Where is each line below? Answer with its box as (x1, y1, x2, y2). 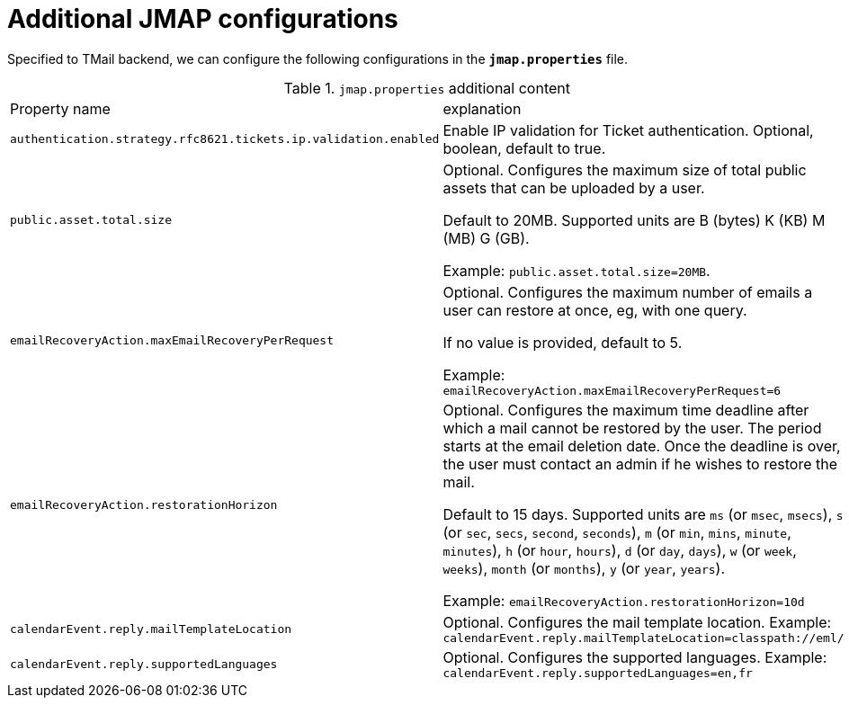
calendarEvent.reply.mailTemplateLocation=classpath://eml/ (442, 630, 845, 645)
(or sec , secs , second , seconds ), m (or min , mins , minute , (442, 522, 791, 541)
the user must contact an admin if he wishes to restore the (442, 454, 838, 473)
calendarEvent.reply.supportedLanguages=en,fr (442, 665, 753, 680)
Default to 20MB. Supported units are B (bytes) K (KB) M (442, 210, 826, 229)
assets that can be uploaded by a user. (442, 178, 705, 197)
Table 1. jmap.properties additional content (283, 78, 570, 97)
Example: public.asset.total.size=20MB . (442, 261, 710, 280)
